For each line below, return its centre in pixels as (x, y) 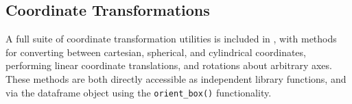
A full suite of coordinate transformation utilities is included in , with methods (171, 39)
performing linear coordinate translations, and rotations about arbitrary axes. (169, 65)
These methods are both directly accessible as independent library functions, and (176, 78)
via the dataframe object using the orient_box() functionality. (139, 92)
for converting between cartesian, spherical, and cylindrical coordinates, (156, 52)
